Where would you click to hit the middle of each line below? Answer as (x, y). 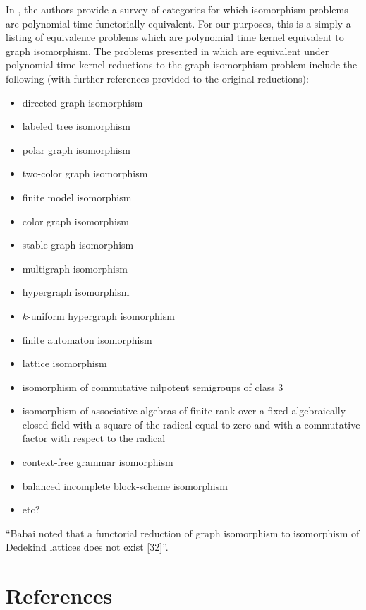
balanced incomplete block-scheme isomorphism (125, 485)
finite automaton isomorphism (87, 339)
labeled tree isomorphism (76, 126)
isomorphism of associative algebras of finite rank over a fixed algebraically (184, 411)
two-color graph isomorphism (85, 173)
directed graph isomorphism (83, 102)
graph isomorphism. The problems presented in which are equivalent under (167, 50)
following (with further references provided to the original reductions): (157, 78)
